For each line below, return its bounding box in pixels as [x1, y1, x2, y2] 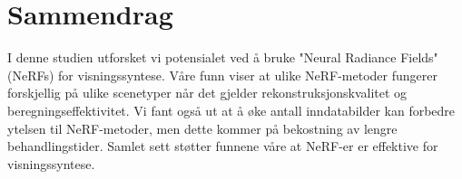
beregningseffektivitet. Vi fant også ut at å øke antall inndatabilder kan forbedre [7, 100, 456, 119]
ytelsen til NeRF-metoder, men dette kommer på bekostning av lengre [7, 118, 398, 137]
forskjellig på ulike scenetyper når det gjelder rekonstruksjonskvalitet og [7, 83, 408, 102]
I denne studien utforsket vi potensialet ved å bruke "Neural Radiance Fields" [7, 48, 438, 67]
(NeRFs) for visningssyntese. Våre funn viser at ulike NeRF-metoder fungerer [7, 65, 437, 84]
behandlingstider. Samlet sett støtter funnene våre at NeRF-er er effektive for [7, 137, 438, 155]
